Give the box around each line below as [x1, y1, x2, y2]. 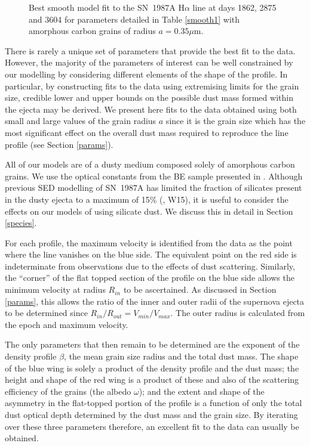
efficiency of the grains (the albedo [5, 385, 131, 397]
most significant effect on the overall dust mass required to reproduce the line [5, 126, 288, 138]
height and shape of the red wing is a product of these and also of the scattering [5, 373, 299, 386]
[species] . [5, 216, 37, 229]
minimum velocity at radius [5, 283, 106, 296]
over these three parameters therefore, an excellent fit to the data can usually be [5, 420, 299, 432]
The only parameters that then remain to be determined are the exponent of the [5, 338, 300, 351]
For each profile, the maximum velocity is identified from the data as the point [5, 236, 293, 249]
